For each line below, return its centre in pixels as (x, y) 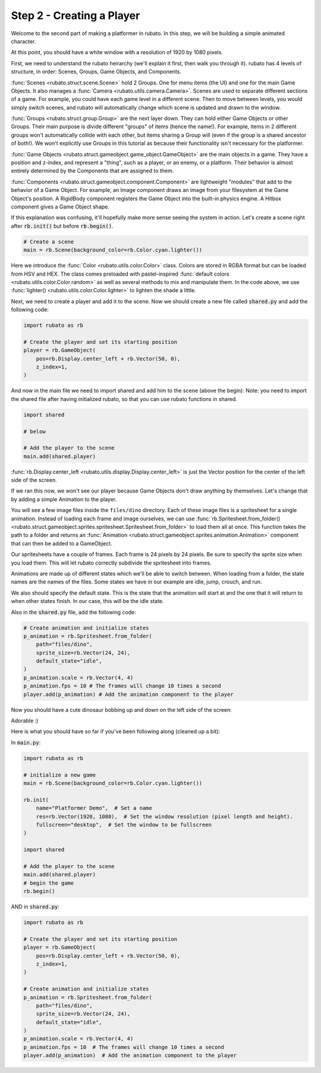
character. (23, 41)
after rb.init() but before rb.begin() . (62, 226)
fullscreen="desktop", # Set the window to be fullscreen (124, 825)
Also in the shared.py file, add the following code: (74, 612)
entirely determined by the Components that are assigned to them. (92, 171)
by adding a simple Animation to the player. (64, 499)
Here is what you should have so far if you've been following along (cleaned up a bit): (116, 731)
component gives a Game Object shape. (60, 206)
